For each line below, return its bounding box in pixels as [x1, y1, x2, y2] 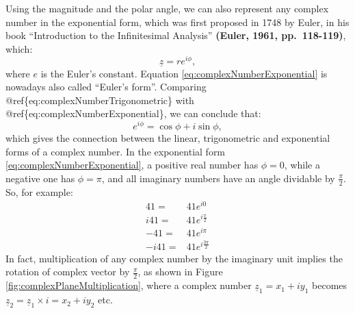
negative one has [5, 171, 75, 185]
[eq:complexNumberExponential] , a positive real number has [5, 158, 259, 172]
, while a [284, 158, 320, 172]
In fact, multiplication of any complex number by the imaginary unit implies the [5, 251, 343, 265]
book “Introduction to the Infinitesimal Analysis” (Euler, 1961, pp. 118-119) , [5, 28, 346, 42]
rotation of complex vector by [5, 264, 130, 279]
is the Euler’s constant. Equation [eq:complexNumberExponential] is [40, 66, 328, 80]
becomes [312, 278, 347, 292]
